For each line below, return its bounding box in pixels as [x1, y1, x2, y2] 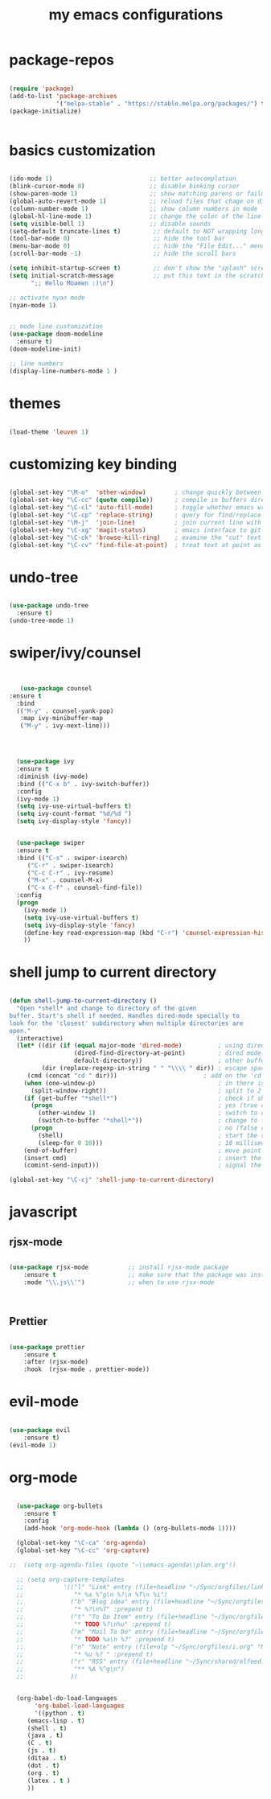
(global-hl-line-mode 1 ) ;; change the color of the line [9, 212, 262, 220]
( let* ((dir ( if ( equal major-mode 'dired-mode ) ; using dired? [16, 1042, 269, 1050]
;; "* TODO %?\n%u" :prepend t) [16, 1620, 172, 1628]
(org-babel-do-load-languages [16, 1694, 117, 1702]
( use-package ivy [16, 758, 75, 766]
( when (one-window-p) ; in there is [23, 1079, 265, 1087]
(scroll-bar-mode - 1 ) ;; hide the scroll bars [9, 249, 236, 258]
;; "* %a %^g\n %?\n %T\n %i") [16, 1591, 168, 1599]
